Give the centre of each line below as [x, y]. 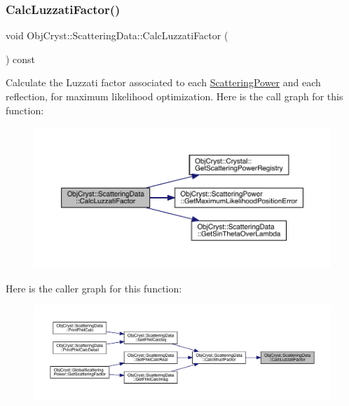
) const [21, 59]
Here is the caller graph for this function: [94, 288]
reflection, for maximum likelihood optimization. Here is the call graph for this [174, 96]
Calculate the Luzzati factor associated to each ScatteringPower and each [163, 82]
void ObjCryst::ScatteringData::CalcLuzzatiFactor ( [117, 35]
